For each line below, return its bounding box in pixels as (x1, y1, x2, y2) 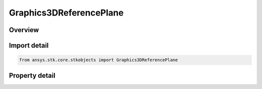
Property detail (9, 71, 56, 80)
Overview (9, 26, 39, 34)
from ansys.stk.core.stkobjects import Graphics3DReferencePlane (19, 57, 178, 63)
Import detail (9, 41, 49, 50)
